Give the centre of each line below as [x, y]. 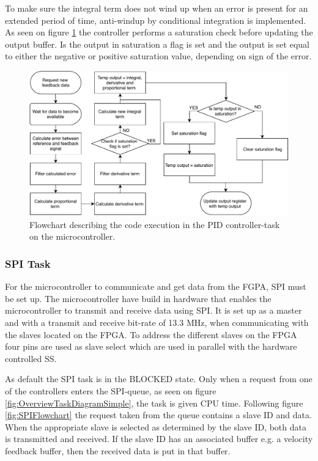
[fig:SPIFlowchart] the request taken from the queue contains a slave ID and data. [158, 415]
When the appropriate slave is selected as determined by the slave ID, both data [156, 426]
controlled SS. [31, 358]
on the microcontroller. [72, 236]
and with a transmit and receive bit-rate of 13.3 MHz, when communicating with [157, 322]
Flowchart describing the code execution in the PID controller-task [155, 224]
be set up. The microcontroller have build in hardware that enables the [138, 298]
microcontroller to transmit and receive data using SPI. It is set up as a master [153, 310]
